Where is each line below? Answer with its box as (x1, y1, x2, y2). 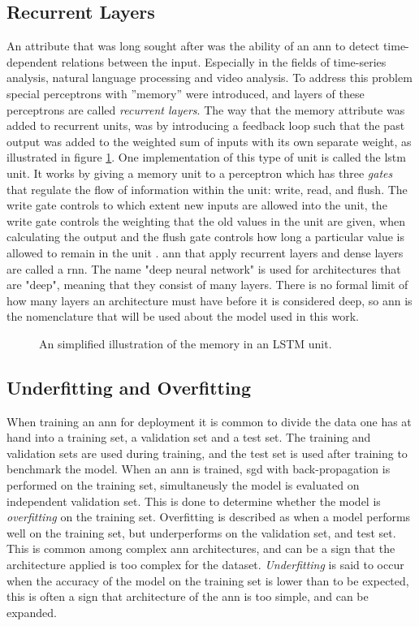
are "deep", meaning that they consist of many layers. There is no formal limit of (6, 276, 408, 293)
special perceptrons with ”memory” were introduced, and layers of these (6, 84, 365, 101)
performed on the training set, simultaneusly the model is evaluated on (6, 477, 360, 494)
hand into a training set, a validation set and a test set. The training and (6, 429, 371, 446)
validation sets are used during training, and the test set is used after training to (6, 444, 408, 461)
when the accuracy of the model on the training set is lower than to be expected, (6, 572, 409, 589)
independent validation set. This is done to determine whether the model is (6, 492, 381, 509)
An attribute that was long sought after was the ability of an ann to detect (6, 37, 380, 54)
